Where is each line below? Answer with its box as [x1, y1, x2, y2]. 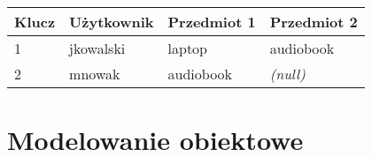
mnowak [69, 64, 120, 84]
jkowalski [69, 38, 126, 58]
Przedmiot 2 [269, 11, 358, 32]
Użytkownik [69, 11, 154, 32]
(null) [269, 64, 306, 84]
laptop [167, 38, 208, 58]
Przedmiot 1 [167, 11, 256, 32]
